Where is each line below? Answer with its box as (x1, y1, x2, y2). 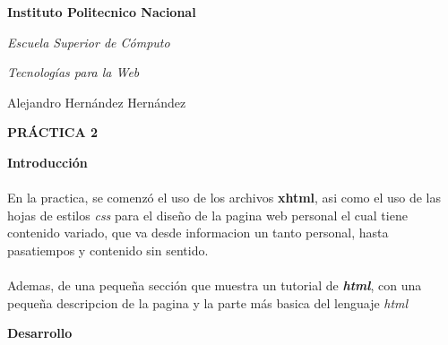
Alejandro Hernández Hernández (7, 92, 186, 111)
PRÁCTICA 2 (7, 123, 98, 142)
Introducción (7, 152, 88, 171)
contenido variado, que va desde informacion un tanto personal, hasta (7, 223, 389, 242)
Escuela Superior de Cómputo (7, 32, 170, 51)
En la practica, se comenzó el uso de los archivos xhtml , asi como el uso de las (7, 188, 442, 207)
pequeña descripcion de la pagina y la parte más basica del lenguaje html (7, 293, 409, 312)
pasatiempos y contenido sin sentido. (7, 240, 209, 259)
